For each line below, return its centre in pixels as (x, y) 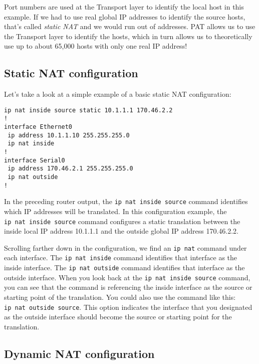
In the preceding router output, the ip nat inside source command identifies (126, 201)
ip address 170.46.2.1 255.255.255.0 (70, 169)
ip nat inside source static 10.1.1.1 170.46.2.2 (88, 110)
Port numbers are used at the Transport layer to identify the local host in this (124, 7)
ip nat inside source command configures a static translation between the (122, 221)
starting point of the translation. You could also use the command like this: (120, 297)
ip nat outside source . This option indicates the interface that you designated (128, 307)
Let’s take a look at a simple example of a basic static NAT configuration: (118, 94)
